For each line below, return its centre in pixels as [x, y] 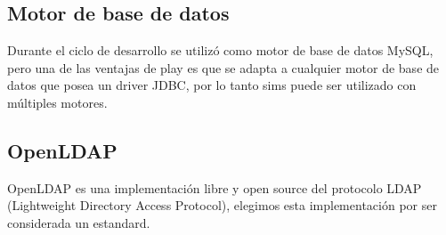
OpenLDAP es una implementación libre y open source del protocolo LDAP [215, 187]
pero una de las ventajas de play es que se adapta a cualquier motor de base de [223, 67]
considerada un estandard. [79, 222]
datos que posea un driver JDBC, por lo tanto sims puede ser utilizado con [212, 85]
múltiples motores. [57, 102]
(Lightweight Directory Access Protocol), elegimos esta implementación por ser [222, 205]
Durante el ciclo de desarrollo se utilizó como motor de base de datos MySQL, [220, 50]
